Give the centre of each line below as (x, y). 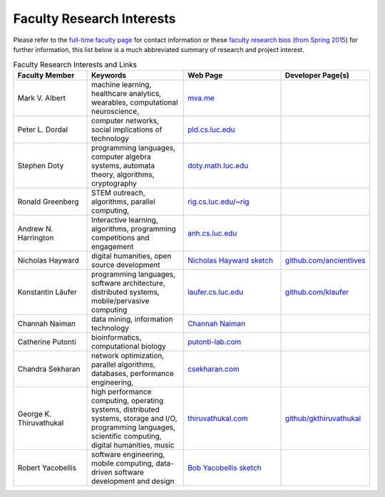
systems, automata (123, 165)
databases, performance (132, 373)
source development (125, 265)
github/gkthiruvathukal (323, 418)
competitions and (120, 237)
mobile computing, (122, 463)
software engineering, (128, 454)
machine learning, (121, 84)
